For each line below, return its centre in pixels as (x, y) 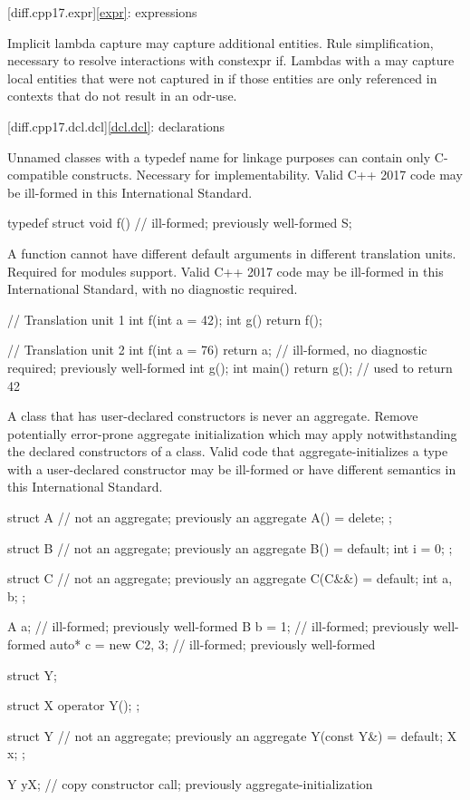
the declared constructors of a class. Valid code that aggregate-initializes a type (228, 451)
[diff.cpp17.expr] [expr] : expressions (102, 12)
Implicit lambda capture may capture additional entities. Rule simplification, (221, 42)
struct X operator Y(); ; (74, 705)
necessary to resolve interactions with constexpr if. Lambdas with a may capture (231, 60)
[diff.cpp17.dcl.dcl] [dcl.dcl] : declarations (116, 126)
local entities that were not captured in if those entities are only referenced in (222, 78)
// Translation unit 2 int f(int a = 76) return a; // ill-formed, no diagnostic (217, 350)
